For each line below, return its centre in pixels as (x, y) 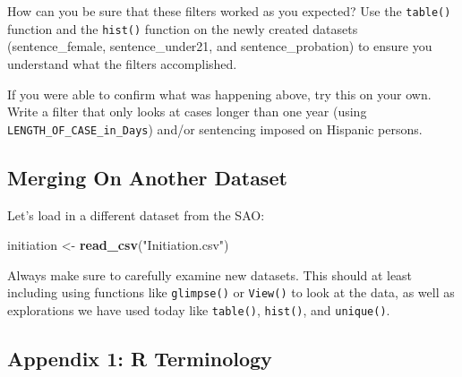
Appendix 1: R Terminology (140, 359)
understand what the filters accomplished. (122, 63)
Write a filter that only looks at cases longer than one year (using (187, 111)
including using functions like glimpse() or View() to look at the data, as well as (231, 292)
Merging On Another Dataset (147, 177)
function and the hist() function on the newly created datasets (183, 28)
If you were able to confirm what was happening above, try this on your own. (219, 94)
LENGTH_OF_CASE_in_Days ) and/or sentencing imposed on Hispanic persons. (215, 129)
